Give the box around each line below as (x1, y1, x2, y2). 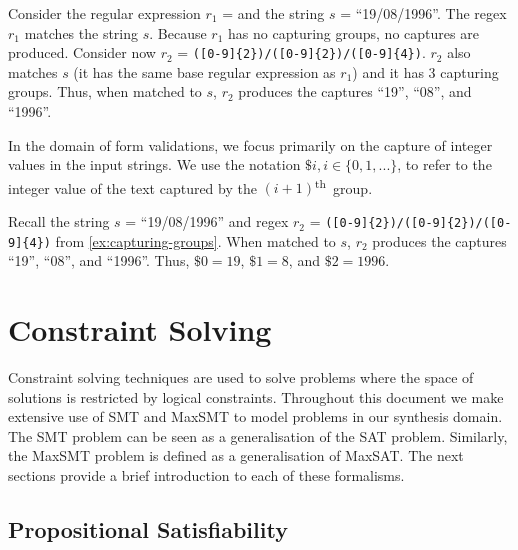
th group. (315, 174, 373, 198)
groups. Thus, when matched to (8, 81, 202, 102)
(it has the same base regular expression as (73, 61, 336, 82)
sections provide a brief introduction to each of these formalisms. (8, 465, 405, 486)
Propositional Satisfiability (8, 514, 288, 545)
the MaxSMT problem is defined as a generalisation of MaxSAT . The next (8, 445, 464, 466)
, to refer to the (397, 154, 492, 175)
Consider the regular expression (8, 3, 201, 23)
